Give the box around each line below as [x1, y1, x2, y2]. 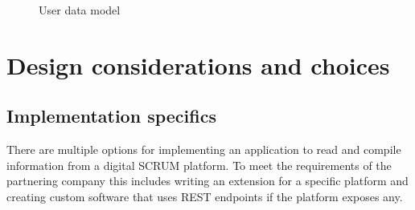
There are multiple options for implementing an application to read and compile [6, 141, 401, 158]
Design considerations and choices [6, 48, 390, 81]
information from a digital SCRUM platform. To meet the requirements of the [6, 156, 392, 173]
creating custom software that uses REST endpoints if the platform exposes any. [6, 188, 403, 204]
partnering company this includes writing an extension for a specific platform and [6, 172, 409, 189]
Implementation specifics [6, 103, 216, 128]
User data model [39, 2, 121, 18]
